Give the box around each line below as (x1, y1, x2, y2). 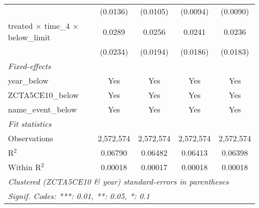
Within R (8, 161, 41, 173)
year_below (8, 75, 49, 86)
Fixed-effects (8, 60, 51, 72)
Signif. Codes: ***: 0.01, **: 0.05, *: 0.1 (8, 190, 150, 202)
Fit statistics (8, 118, 52, 129)
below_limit (8, 31, 50, 43)
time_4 (44, 20, 70, 31)
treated (8, 20, 33, 31)
